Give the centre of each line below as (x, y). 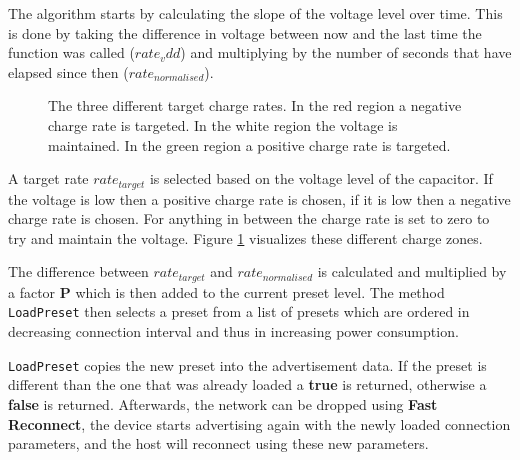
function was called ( (71, 52)
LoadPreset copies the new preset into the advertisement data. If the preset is (247, 364)
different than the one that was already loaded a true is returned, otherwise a (247, 384)
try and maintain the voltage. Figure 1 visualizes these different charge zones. (245, 237)
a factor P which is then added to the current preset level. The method (226, 291)
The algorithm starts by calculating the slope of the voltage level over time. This (255, 13)
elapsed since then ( (68, 71)
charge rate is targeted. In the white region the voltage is (223, 124)
